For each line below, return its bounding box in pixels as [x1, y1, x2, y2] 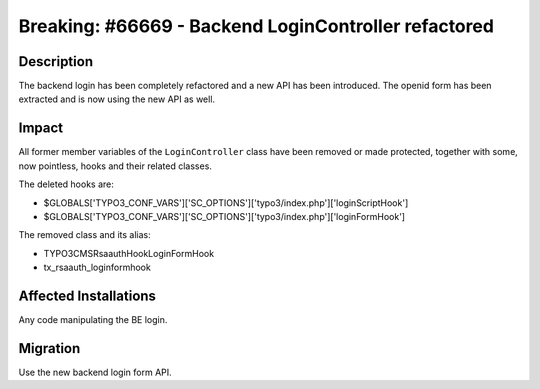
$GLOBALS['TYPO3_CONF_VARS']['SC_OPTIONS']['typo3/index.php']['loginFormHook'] [43, 210, 405, 222]
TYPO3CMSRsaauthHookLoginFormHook [43, 247, 215, 259]
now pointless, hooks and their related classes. [18, 160, 212, 172]
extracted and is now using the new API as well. [18, 93, 215, 105]
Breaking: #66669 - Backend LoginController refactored [18, 15, 495, 37]
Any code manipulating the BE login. [18, 314, 168, 325]
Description [18, 53, 94, 70]
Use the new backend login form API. [18, 366, 172, 378]
